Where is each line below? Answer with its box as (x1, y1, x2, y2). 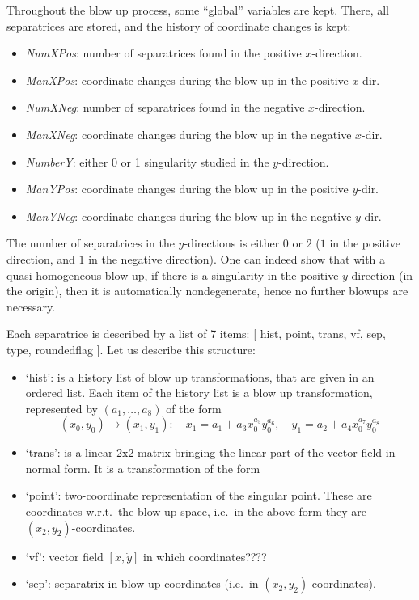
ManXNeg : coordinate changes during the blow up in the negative (25, 125, 352, 142)
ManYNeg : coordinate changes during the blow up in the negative (25, 207, 352, 224)
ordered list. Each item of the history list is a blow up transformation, (25, 384, 373, 401)
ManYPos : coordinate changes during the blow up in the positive (25, 180, 349, 197)
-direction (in (347, 266, 413, 283)
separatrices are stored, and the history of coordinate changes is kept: (6, 17, 351, 34)
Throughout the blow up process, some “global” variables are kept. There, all (6, 2, 389, 18)
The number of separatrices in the (6, 235, 175, 251)
